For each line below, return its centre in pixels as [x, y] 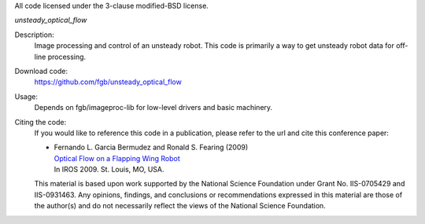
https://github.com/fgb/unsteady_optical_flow [108, 82]
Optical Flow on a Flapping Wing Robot [117, 158]
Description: [34, 35]
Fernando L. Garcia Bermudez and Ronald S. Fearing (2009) [151, 147]
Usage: [26, 96]
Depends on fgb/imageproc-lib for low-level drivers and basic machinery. [153, 108]
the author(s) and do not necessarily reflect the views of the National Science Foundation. [180, 206]
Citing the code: [41, 122]
